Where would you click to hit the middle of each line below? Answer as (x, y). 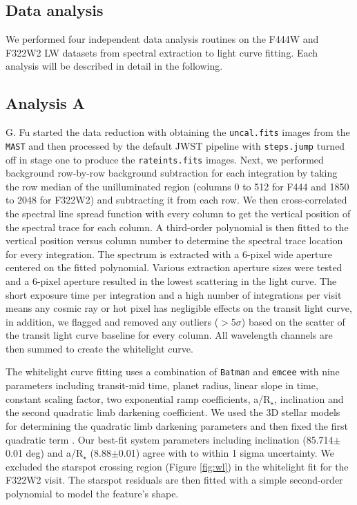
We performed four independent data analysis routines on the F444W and (162, 39)
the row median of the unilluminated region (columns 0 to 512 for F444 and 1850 (177, 186)
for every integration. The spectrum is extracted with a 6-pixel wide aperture (169, 254)
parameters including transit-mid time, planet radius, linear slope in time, (162, 385)
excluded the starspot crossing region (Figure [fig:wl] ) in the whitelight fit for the (177, 466)
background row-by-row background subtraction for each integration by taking (172, 173)
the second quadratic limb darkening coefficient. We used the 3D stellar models (173, 412)
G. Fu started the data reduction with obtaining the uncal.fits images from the (178, 132)
